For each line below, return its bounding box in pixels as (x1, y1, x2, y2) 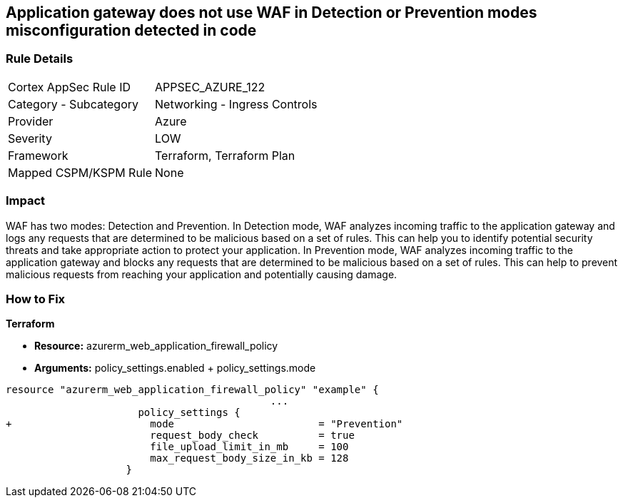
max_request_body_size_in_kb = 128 (150, 452, 349, 464)
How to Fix (6, 291, 66, 306)
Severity (8, 131, 52, 146)
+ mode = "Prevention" (6, 418, 403, 430)
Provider (8, 113, 54, 128)
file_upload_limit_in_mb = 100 (150, 441, 349, 453)
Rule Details (6, 51, 74, 66)
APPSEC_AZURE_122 (155, 79, 265, 94)
